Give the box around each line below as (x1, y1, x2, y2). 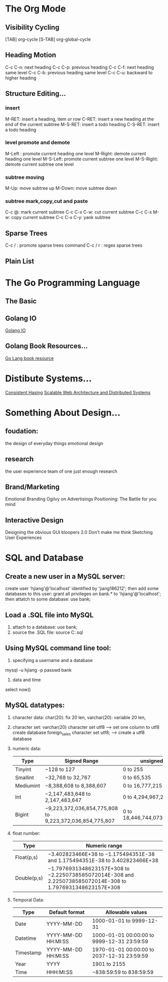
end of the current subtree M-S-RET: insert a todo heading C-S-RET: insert (5, 121, 160, 127)
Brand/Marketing (5, 483, 60, 491)
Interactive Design (5, 516, 64, 524)
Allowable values (105, 909, 147, 916)
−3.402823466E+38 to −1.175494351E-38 (47, 851, 155, 858)
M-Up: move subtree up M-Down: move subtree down (5, 185, 117, 191)
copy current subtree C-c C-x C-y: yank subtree (11, 214, 111, 221)
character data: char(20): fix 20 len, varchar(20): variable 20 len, (12, 714, 146, 720)
